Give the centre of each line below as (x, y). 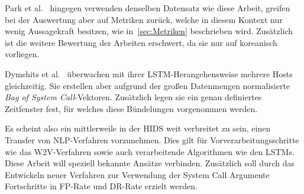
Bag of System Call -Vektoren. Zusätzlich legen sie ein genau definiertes (133, 97)
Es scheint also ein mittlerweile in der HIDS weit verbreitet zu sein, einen (138, 128)
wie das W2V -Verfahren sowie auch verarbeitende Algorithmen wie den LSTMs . (150, 151)
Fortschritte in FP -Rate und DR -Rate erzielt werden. (101, 186)
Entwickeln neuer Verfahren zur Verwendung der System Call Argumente (137, 174)
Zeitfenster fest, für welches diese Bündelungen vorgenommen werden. (131, 108)
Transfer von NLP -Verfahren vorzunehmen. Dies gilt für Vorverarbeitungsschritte (152, 139)
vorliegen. (22, 54)
